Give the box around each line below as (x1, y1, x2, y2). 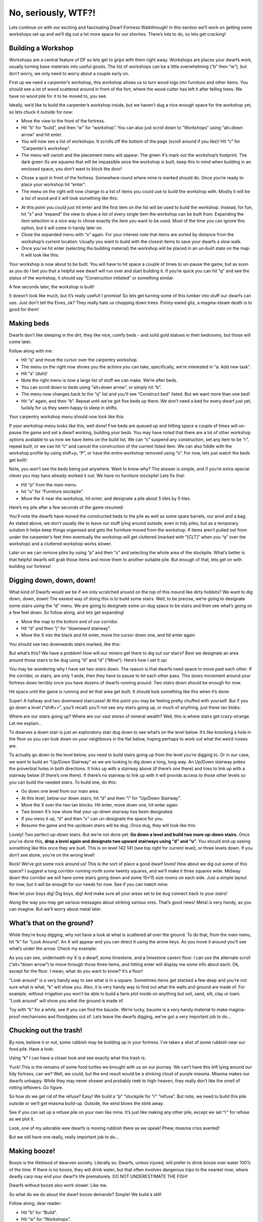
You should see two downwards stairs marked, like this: (9, 641, 121, 647)
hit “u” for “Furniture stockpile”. (21, 489, 84, 495)
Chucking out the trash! (9, 1026, 83, 1035)
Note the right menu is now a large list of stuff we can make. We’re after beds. (21, 377, 178, 383)
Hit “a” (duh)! (21, 371, 48, 376)
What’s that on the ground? (9, 919, 94, 927)
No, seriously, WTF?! (9, 7, 96, 18)
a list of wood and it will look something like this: (21, 196, 118, 201)
